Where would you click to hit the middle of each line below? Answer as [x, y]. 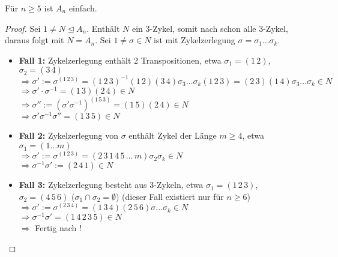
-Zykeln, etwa [179, 185]
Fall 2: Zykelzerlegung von [68, 135]
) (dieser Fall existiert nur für [170, 196]
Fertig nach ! [58, 228]
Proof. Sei [23, 28]
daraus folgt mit [35, 40]
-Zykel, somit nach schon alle [203, 28]
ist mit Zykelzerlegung [195, 40]
